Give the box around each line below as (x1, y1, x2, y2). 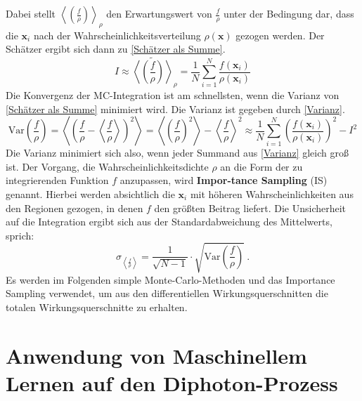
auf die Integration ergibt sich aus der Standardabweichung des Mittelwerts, (6, 214, 332, 229)
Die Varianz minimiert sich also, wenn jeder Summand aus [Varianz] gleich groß (6, 145, 349, 160)
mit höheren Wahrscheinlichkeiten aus (190, 186, 354, 201)
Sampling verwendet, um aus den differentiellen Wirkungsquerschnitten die (6, 286, 328, 301)
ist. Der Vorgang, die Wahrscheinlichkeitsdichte (6, 159, 209, 173)
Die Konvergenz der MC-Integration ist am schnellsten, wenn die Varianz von (6, 88, 340, 102)
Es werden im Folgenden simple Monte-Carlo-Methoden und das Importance (6, 272, 335, 287)
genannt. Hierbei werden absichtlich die (6, 186, 175, 201)
